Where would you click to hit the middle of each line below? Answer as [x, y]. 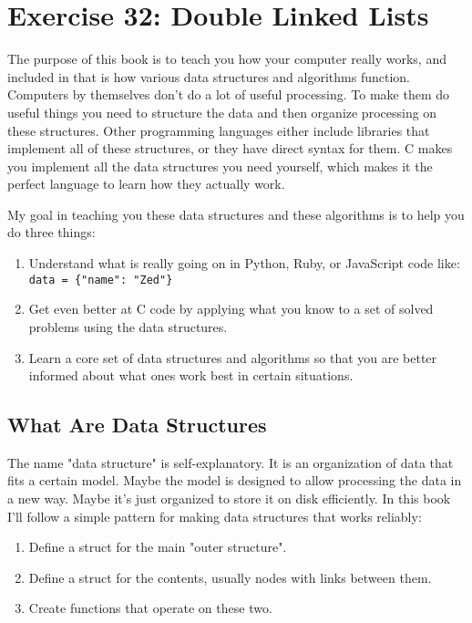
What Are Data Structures [137, 425]
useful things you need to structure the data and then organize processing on [222, 112]
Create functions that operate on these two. [150, 608]
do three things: [51, 232]
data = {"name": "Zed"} [101, 280]
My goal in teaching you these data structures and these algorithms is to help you [236, 214]
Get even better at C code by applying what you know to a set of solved [231, 309]
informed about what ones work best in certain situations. [191, 375]
